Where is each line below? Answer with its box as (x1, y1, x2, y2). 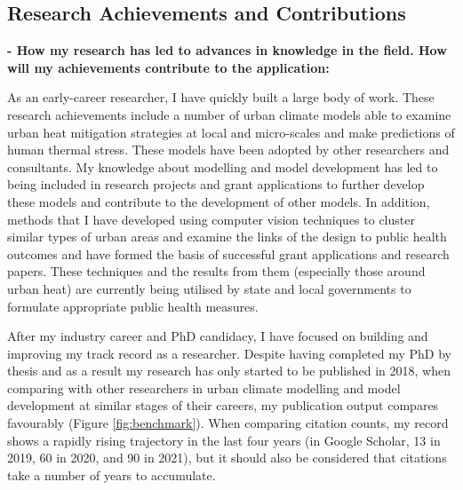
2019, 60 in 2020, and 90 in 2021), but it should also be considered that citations (7, 448, 447, 467)
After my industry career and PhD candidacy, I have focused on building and (7, 327, 428, 345)
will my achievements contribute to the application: (7, 58, 330, 76)
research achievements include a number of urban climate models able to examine (7, 105, 451, 123)
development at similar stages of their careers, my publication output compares (7, 396, 439, 415)
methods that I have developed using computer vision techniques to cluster (7, 209, 415, 228)
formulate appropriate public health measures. (7, 296, 259, 315)
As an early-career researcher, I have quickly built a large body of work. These (7, 88, 435, 107)
